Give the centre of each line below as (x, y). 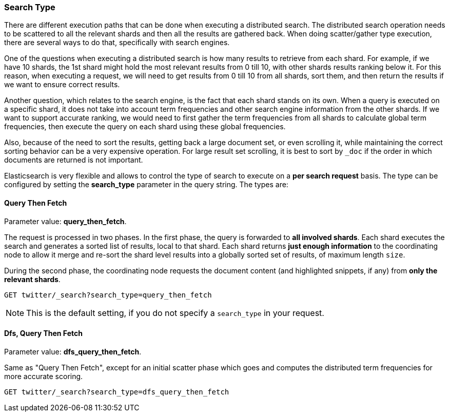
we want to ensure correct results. (62, 85)
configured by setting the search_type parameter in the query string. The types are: (146, 185)
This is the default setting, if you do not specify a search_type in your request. (175, 313)
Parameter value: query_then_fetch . (65, 221)
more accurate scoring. (44, 376)
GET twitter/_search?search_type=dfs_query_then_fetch (117, 392)
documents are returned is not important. (74, 160)
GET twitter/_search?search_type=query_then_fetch (108, 295)
